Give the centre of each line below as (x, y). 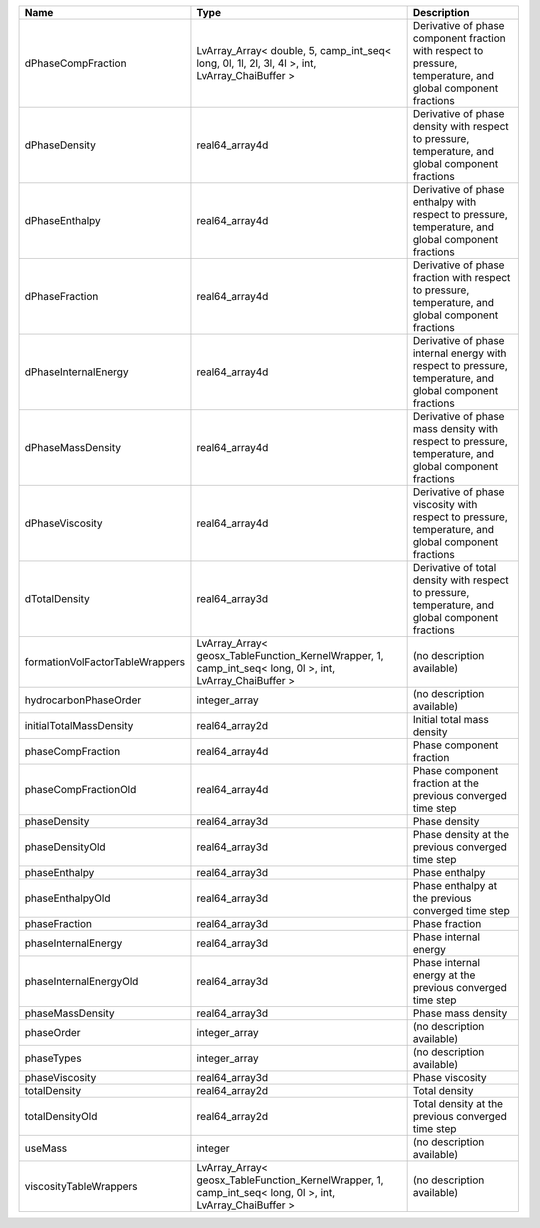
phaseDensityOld (65, 847)
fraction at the (446, 783)
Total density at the (458, 1103)
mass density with (455, 428)
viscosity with (445, 504)
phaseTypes (53, 1058)
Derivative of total (454, 567)
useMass (46, 1148)
